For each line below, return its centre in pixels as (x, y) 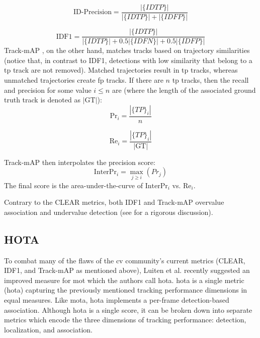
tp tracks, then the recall (210, 79)
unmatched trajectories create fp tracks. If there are (84, 79)
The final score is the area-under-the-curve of (74, 185)
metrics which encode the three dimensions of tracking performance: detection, (125, 320)
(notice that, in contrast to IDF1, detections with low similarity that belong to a (128, 60)
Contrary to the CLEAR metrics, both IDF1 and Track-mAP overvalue (114, 202)
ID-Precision (92, 12)
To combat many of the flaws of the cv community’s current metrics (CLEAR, (125, 260)
